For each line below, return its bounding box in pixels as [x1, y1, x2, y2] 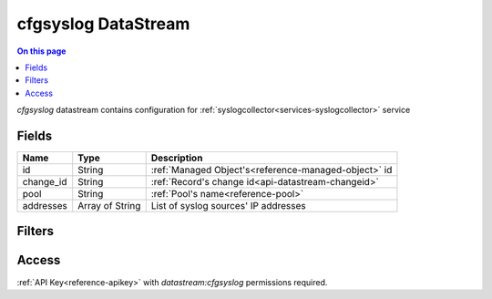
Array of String [77, 200, 141, 212]
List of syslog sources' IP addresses [150, 200, 307, 212]
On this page [16, 46, 67, 57]
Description [150, 151, 203, 164]
